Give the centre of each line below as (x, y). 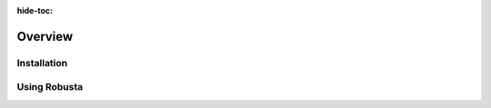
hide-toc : (35, 10)
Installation (42, 63)
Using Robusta (50, 87)
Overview (45, 36)
